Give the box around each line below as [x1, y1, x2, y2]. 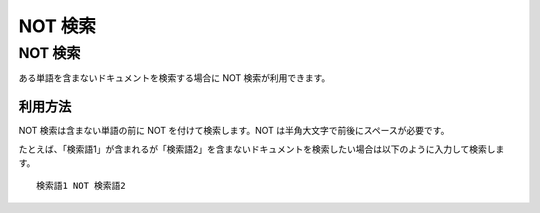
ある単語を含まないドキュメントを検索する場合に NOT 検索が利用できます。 [18, 72, 331, 84]
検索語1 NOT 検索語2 [36, 180, 127, 192]
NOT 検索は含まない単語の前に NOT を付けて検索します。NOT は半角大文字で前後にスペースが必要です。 [18, 125, 450, 137]
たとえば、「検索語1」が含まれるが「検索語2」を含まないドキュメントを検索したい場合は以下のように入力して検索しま [18, 143, 505, 155]
